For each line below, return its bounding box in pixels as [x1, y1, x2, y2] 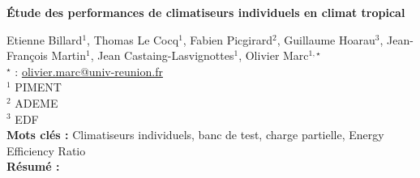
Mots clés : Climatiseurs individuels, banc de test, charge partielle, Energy [6, 126, 384, 143]
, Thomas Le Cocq [87, 31, 179, 48]
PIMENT [15, 78, 62, 95]
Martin [51, 47, 86, 64]
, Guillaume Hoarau [276, 31, 375, 48]
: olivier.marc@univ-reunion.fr [15, 62, 163, 79]
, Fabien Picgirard [182, 31, 272, 48]
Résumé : [6, 158, 60, 175]
